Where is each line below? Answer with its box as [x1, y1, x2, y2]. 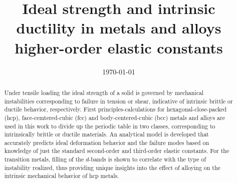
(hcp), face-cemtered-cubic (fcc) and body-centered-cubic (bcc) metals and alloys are [4, 113, 225, 121]
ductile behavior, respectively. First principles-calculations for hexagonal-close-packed [4, 105, 227, 113]
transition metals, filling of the [4, 155, 84, 163]
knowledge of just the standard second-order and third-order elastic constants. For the [4, 146, 229, 155]
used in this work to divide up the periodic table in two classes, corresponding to [4, 121, 215, 130]
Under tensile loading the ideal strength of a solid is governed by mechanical [4, 88, 204, 96]
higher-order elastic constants [15, 37, 223, 57]
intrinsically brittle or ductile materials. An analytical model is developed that [4, 130, 209, 138]
